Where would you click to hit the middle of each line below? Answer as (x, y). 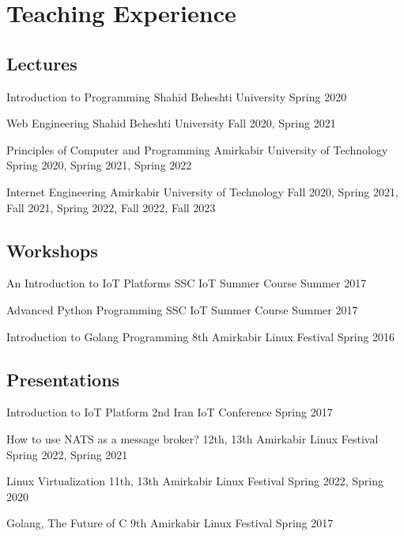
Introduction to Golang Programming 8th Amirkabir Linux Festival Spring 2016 (201, 336)
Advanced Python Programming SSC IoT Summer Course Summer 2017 (182, 309)
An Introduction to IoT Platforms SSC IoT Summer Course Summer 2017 (187, 283)
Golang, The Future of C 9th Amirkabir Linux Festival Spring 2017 (170, 523)
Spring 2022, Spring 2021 (67, 454)
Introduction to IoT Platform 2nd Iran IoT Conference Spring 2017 (170, 412)
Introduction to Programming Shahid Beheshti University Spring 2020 (177, 96)
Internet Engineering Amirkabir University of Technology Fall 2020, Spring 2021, (202, 191)
